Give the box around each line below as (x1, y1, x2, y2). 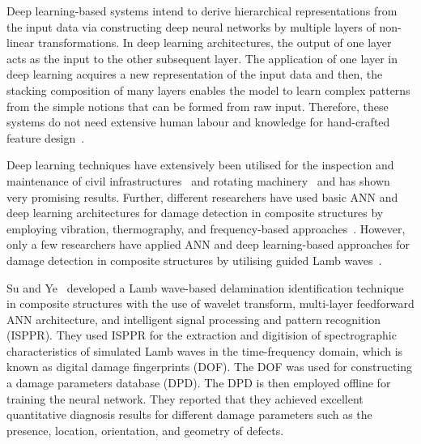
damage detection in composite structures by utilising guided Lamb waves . (6, 251, 382, 268)
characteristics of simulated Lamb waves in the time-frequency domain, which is (6, 342, 403, 359)
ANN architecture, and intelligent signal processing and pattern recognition (6, 310, 381, 327)
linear (6, 34, 35, 51)
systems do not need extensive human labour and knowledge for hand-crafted (6, 113, 390, 130)
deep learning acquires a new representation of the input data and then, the (6, 66, 383, 83)
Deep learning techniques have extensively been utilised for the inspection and (6, 156, 394, 173)
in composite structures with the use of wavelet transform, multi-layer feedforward (6, 295, 415, 312)
